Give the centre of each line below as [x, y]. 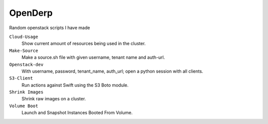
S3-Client [21, 78]
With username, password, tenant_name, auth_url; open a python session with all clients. [112, 71]
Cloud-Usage [24, 37]
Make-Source [24, 50]
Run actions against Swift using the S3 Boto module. [75, 85]
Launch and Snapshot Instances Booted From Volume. [77, 113]
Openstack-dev [26, 64]
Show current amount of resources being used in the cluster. [84, 43]
